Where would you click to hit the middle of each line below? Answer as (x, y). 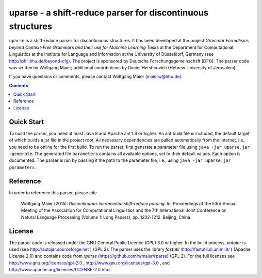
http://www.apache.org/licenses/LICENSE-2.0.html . (60, 270)
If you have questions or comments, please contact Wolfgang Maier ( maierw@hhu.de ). (96, 77)
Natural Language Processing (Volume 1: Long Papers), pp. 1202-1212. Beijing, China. (106, 217)
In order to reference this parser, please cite (53, 193)
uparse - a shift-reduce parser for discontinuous (109, 13)
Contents (19, 85)
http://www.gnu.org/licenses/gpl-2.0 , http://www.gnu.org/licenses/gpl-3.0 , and (89, 263)
